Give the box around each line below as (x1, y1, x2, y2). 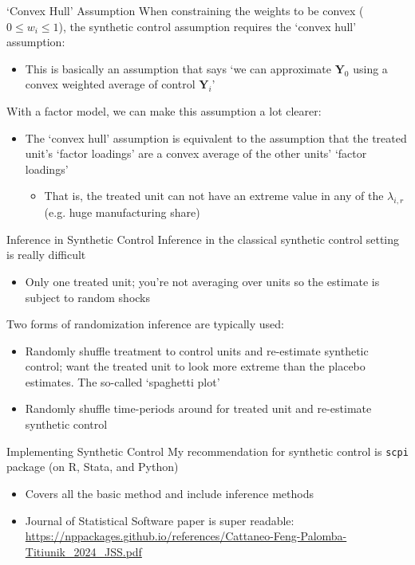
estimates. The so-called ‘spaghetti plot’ (25, 373, 220, 390)
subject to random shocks (25, 288, 151, 305)
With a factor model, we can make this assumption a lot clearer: (6, 102, 322, 119)
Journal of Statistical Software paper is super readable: (25, 512, 294, 528)
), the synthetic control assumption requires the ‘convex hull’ (58, 18, 357, 34)
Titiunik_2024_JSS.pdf (25, 543, 142, 559)
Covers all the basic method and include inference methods (25, 485, 314, 501)
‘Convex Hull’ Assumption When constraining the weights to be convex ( (6, 2, 364, 18)
